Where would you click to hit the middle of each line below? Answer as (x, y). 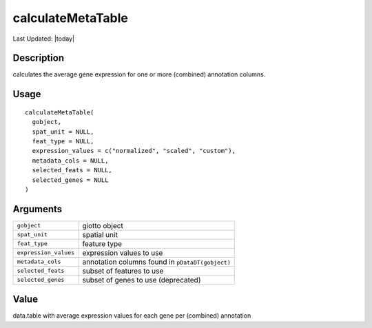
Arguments (38, 209)
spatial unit (100, 234)
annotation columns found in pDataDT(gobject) (156, 262)
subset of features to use (123, 271)
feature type (102, 243)
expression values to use (123, 253)
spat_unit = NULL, (63, 132)
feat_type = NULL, (63, 142)
